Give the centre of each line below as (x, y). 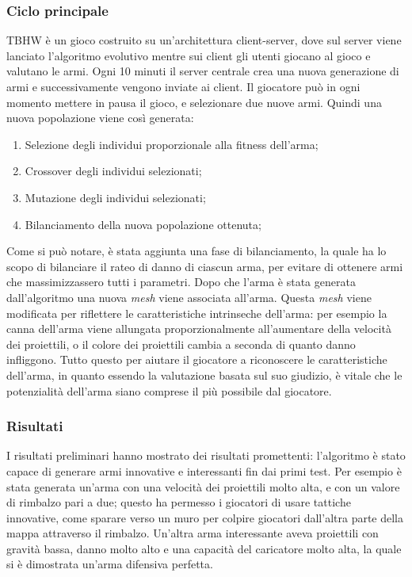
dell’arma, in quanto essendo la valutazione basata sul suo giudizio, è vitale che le (204, 374)
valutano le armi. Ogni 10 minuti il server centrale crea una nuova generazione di (203, 71)
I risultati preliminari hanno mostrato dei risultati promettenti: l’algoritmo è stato (206, 455)
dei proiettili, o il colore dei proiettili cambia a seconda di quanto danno (181, 344)
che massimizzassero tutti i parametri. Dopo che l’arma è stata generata (181, 282)
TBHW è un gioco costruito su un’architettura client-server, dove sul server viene (204, 40)
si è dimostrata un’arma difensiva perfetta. (110, 564)
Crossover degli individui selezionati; (113, 171)
